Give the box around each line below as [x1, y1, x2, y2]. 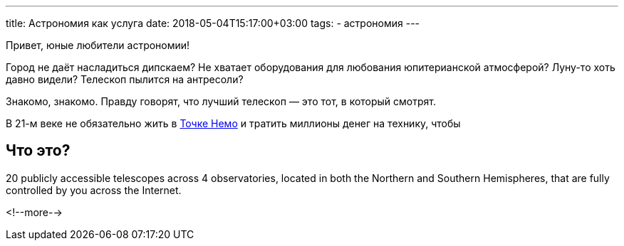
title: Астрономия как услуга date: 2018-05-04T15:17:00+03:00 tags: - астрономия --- [6, 17, 420, 29]
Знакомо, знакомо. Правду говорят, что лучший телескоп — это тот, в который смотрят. [6, 95, 437, 107]
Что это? [6, 141, 71, 160]
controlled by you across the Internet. [6, 183, 182, 196]
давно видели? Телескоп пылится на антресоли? [6, 73, 244, 85]
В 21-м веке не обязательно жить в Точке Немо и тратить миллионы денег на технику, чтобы [6, 117, 461, 129]
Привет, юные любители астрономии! [6, 39, 190, 51]
